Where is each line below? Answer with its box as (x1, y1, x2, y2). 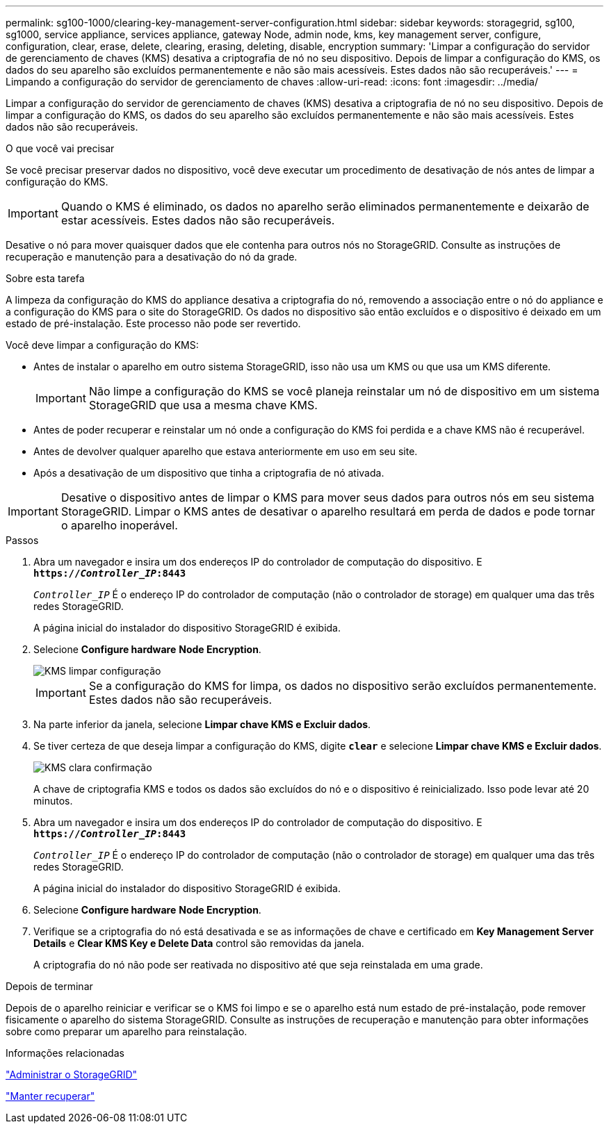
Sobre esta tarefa (6, 272, 85, 284)
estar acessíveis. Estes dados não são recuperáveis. (60, 213, 335, 227)
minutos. (33, 795, 73, 807)
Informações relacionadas (6, 1047, 124, 1059)
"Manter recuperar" (6, 1090, 95, 1102)
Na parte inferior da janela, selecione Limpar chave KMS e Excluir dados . (33, 718, 371, 730)
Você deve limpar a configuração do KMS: (6, 339, 199, 351)
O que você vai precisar (6, 142, 115, 154)
